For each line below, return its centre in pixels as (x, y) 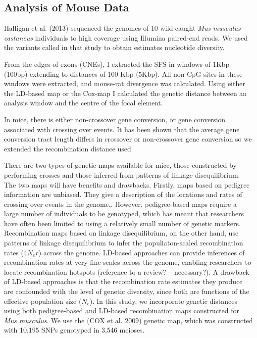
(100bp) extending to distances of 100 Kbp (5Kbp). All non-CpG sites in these (123, 73)
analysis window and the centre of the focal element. (84, 103)
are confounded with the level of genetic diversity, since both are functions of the (127, 291)
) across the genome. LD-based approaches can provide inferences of (141, 252)
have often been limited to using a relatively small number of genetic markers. (122, 223)
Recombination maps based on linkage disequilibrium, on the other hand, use (121, 233)
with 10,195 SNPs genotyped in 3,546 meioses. (74, 330)
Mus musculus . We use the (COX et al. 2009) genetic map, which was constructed (128, 320)
